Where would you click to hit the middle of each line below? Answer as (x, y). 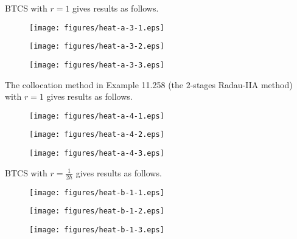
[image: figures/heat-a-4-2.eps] (97, 135)
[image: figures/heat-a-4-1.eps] (97, 116)
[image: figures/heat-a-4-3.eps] (97, 154)
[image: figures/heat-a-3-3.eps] (97, 65)
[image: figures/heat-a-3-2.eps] (97, 47)
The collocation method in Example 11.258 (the (94, 84)
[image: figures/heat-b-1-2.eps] (97, 211)
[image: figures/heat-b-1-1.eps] (97, 192)
